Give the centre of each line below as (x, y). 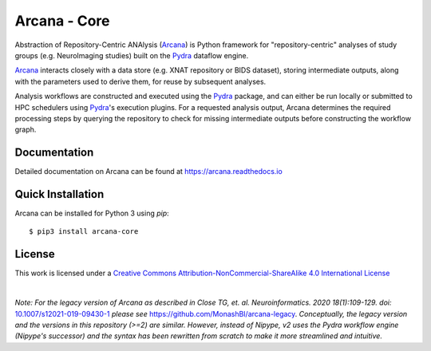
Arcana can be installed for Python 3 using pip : (92, 213)
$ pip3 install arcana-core (84, 232)
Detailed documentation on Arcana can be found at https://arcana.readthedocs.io (148, 172)
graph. (26, 130)
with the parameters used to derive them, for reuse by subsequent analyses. (140, 81)
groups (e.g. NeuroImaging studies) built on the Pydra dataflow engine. (132, 55)
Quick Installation (59, 194)
